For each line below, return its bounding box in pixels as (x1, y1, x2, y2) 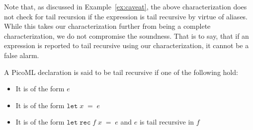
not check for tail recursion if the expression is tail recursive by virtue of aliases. (4, 11, 248, 21)
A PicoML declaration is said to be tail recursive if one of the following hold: (4, 66, 238, 77)
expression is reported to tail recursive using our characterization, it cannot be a (4, 40, 249, 51)
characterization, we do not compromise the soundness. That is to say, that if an (4, 30, 249, 41)
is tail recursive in (139, 117, 194, 127)
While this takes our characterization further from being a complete (4, 21, 211, 31)
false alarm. (4, 50, 39, 60)
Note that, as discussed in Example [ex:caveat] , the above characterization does (4, 1, 247, 11)
